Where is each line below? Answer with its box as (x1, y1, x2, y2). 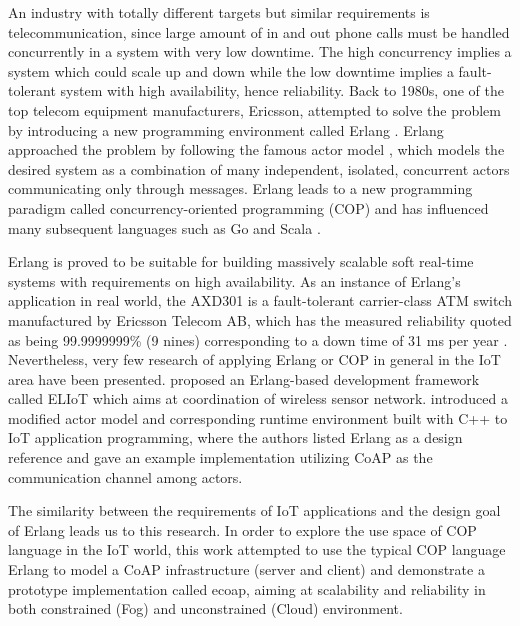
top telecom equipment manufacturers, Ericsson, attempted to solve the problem (8, 99, 501, 120)
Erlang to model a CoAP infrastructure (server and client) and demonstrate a (8, 559, 485, 580)
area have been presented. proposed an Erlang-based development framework (8, 368, 480, 389)
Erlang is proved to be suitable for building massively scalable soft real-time (8, 251, 474, 272)
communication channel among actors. (8, 466, 243, 487)
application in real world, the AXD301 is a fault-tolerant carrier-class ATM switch (8, 290, 512, 311)
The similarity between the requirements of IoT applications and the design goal (8, 500, 501, 521)
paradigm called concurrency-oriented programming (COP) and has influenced (8, 197, 489, 218)
